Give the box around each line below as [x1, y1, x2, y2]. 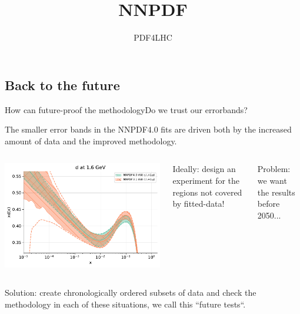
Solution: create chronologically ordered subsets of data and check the [5, 286, 256, 299]
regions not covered [172, 186, 242, 198]
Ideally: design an [172, 163, 236, 175]
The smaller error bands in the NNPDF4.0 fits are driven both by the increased [5, 123, 292, 135]
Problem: [257, 163, 291, 175]
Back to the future [5, 75, 120, 94]
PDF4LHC [134, 31, 172, 44]
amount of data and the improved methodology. [5, 134, 177, 147]
